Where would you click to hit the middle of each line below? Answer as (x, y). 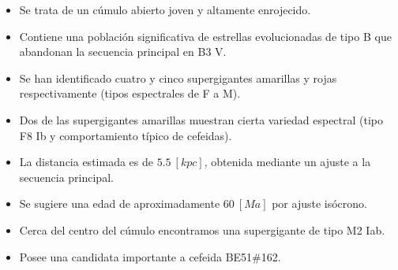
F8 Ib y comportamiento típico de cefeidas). (126, 135)
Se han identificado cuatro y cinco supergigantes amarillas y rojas (178, 78)
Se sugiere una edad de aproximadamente (120, 203)
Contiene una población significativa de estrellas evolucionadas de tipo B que (205, 36)
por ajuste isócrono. (319, 203)
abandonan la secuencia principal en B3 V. (123, 52)
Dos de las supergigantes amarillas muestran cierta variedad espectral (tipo (201, 119)
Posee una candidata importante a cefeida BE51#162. (150, 256)
